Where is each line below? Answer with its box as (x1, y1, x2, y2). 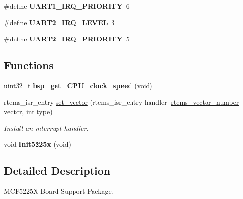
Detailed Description (4, 163, 111, 178)
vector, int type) (4, 106, 53, 117)
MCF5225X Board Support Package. (4, 186, 113, 196)
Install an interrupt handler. (4, 122, 89, 133)
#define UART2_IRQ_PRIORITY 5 (4, 34, 130, 44)
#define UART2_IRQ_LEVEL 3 (4, 17, 115, 27)
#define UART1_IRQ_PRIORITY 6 (4, 1, 130, 11)
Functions (4, 58, 54, 73)
